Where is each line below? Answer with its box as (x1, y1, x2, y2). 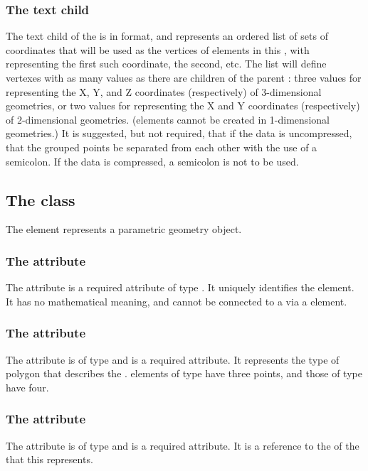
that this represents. (6, 452, 93, 467)
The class (6, 188, 75, 210)
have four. (6, 379, 49, 394)
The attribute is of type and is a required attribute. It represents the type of (6, 352, 340, 367)
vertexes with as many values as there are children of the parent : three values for (6, 70, 362, 85)
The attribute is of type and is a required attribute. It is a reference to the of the (6, 438, 359, 453)
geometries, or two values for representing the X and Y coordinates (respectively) (6, 98, 360, 113)
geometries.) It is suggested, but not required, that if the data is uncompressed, (6, 126, 352, 141)
